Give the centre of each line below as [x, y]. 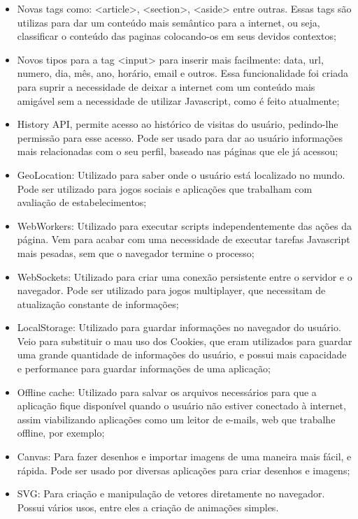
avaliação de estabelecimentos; [82, 202]
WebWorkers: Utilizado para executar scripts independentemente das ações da [184, 225]
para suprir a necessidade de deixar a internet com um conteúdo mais [166, 86]
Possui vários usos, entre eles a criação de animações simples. [148, 507]
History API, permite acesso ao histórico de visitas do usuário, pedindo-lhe [178, 124]
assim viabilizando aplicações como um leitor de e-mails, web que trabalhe [176, 419]
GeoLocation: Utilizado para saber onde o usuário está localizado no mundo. [181, 174]
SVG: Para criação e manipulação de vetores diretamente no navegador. [171, 494]
